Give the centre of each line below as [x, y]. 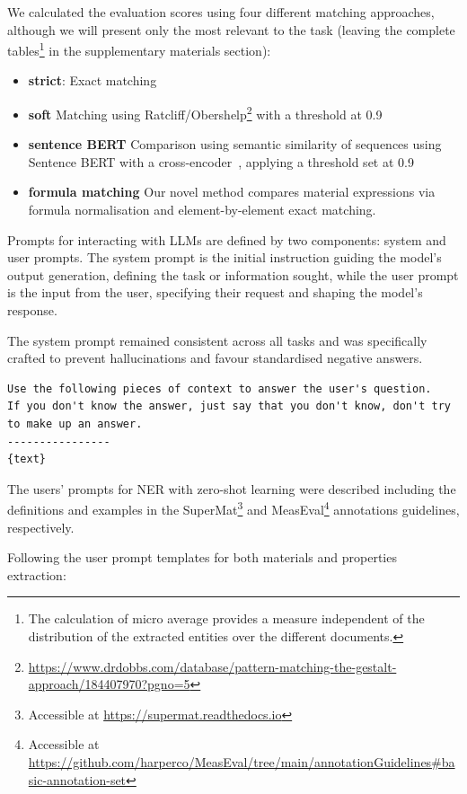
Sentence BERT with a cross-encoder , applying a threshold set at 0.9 [221, 161]
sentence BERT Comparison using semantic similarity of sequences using [235, 144]
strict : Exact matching [93, 80]
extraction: [37, 574]
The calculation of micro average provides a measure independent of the [226, 618]
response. [32, 310]
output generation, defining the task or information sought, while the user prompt [233, 274]
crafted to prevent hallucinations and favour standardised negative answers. [215, 358]
